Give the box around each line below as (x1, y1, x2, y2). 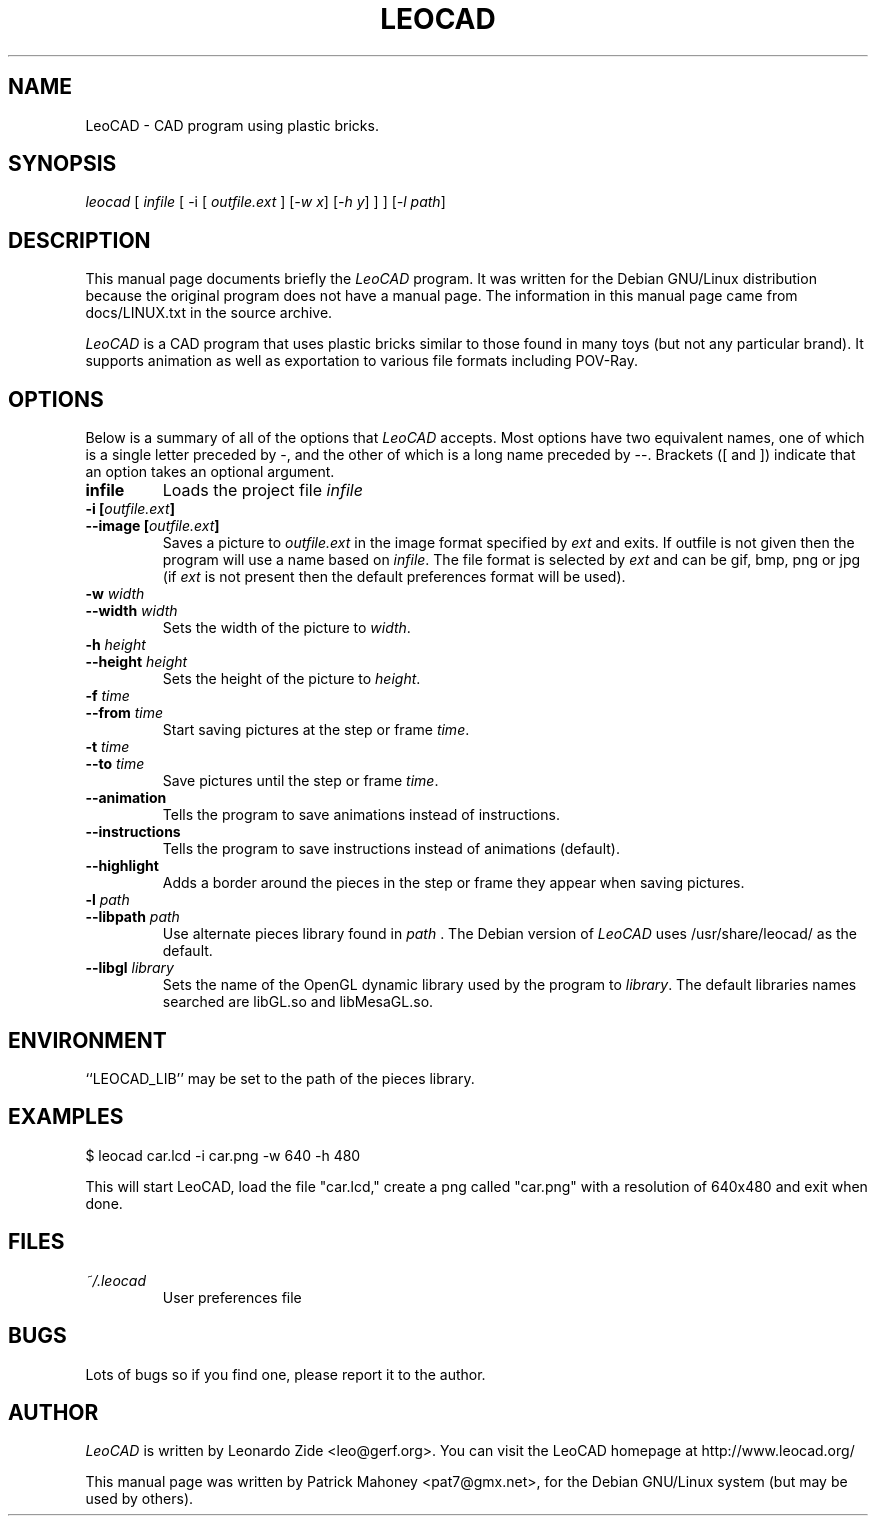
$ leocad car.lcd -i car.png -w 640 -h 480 (85, 1146, 361, 1164)
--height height (85, 653, 188, 671)
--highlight (85, 857, 159, 875)
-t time (85, 738, 130, 756)
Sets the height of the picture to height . (162, 670, 421, 688)
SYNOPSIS (8, 151, 117, 177)
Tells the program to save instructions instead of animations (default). (162, 840, 620, 858)
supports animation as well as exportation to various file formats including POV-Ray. (85, 352, 638, 370)
